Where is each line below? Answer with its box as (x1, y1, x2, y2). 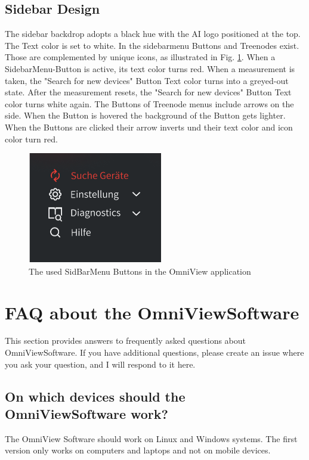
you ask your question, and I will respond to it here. (5, 358, 196, 370)
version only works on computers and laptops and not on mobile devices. (5, 444, 271, 456)
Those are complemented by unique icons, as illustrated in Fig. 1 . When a (5, 51, 276, 63)
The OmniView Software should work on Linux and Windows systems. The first (5, 432, 298, 445)
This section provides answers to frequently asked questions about (5, 334, 246, 347)
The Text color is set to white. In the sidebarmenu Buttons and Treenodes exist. (5, 39, 299, 51)
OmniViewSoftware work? (5, 405, 168, 423)
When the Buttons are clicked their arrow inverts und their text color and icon (5, 120, 293, 133)
